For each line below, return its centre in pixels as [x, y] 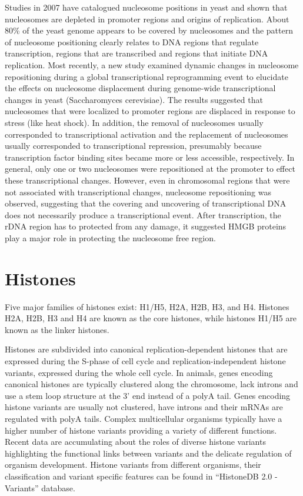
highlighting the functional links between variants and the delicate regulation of [148, 453]
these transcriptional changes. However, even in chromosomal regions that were [147, 180]
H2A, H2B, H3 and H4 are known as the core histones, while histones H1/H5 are [151, 318]
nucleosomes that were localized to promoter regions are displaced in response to [150, 111]
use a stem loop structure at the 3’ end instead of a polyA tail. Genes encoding [148, 395]
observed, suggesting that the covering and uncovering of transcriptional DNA [146, 203]
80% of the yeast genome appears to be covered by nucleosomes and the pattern [149, 30]
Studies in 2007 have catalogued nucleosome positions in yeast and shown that [146, 7]
